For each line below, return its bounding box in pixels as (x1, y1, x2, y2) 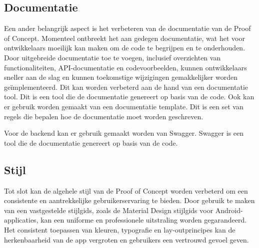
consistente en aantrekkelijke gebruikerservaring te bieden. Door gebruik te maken (4, 195, 255, 206)
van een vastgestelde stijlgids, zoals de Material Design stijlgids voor (4, 205, 213, 215)
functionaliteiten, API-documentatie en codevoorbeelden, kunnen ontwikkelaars (4, 62, 247, 72)
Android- (215, 205, 243, 215)
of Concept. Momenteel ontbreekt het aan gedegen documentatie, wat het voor (4, 32, 245, 43)
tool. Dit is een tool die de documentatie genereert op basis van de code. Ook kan (4, 91, 254, 102)
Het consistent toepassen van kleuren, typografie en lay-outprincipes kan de (4, 224, 235, 235)
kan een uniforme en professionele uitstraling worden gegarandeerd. (40, 215, 247, 225)
